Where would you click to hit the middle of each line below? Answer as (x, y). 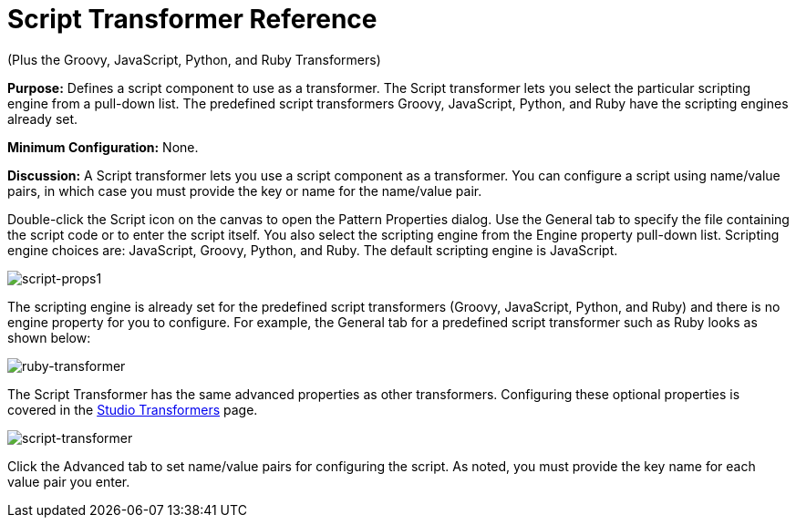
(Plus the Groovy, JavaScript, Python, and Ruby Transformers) (194, 59)
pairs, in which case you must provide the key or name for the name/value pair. (245, 190)
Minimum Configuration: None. (103, 147)
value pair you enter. (69, 481)
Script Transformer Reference (192, 19)
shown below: (49, 337)
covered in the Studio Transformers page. (133, 409)
